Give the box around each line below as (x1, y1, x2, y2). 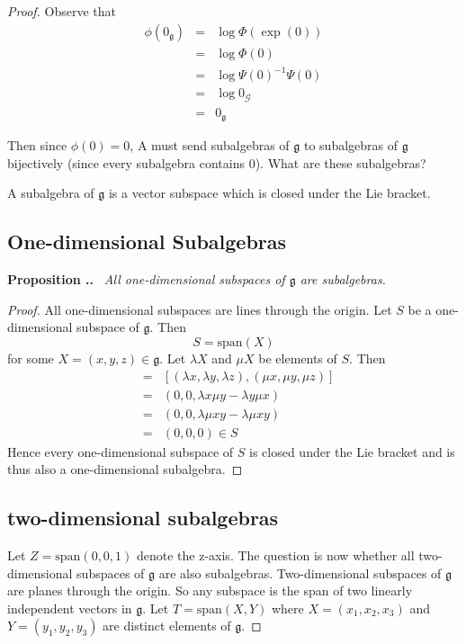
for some (7, 348, 54, 367)
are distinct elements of (103, 616, 231, 635)
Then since (7, 136, 67, 155)
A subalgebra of (7, 183, 94, 202)
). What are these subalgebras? (255, 153, 426, 172)
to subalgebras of (303, 136, 399, 155)
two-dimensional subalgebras (7, 504, 279, 532)
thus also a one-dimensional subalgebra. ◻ (7, 460, 243, 479)
